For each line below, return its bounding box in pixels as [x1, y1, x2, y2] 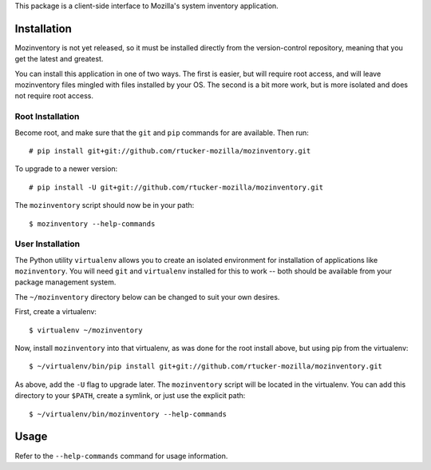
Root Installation [14, 111, 80, 122]
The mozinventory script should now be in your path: [14, 201, 195, 210]
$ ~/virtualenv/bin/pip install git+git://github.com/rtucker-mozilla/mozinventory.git [29, 362, 383, 371]
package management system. [14, 277, 117, 287]
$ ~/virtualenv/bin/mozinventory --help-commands [29, 409, 227, 419]
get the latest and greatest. [14, 54, 104, 64]
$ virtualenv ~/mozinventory [29, 325, 143, 335]
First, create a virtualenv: [14, 307, 97, 317]
